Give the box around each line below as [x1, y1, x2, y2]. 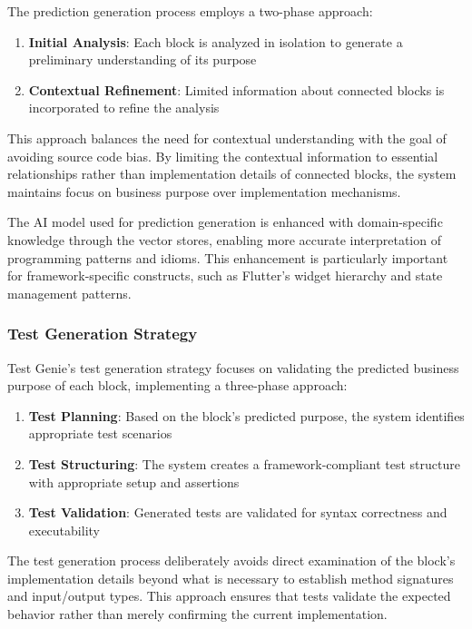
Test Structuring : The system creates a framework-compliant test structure [28, 454, 460, 473]
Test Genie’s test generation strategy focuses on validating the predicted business [7, 358, 459, 377]
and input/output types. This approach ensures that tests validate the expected [7, 586, 451, 605]
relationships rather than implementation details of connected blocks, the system [7, 164, 457, 183]
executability [28, 520, 100, 539]
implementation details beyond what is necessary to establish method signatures [7, 568, 454, 587]
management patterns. [7, 283, 132, 302]
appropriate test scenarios [28, 424, 172, 443]
